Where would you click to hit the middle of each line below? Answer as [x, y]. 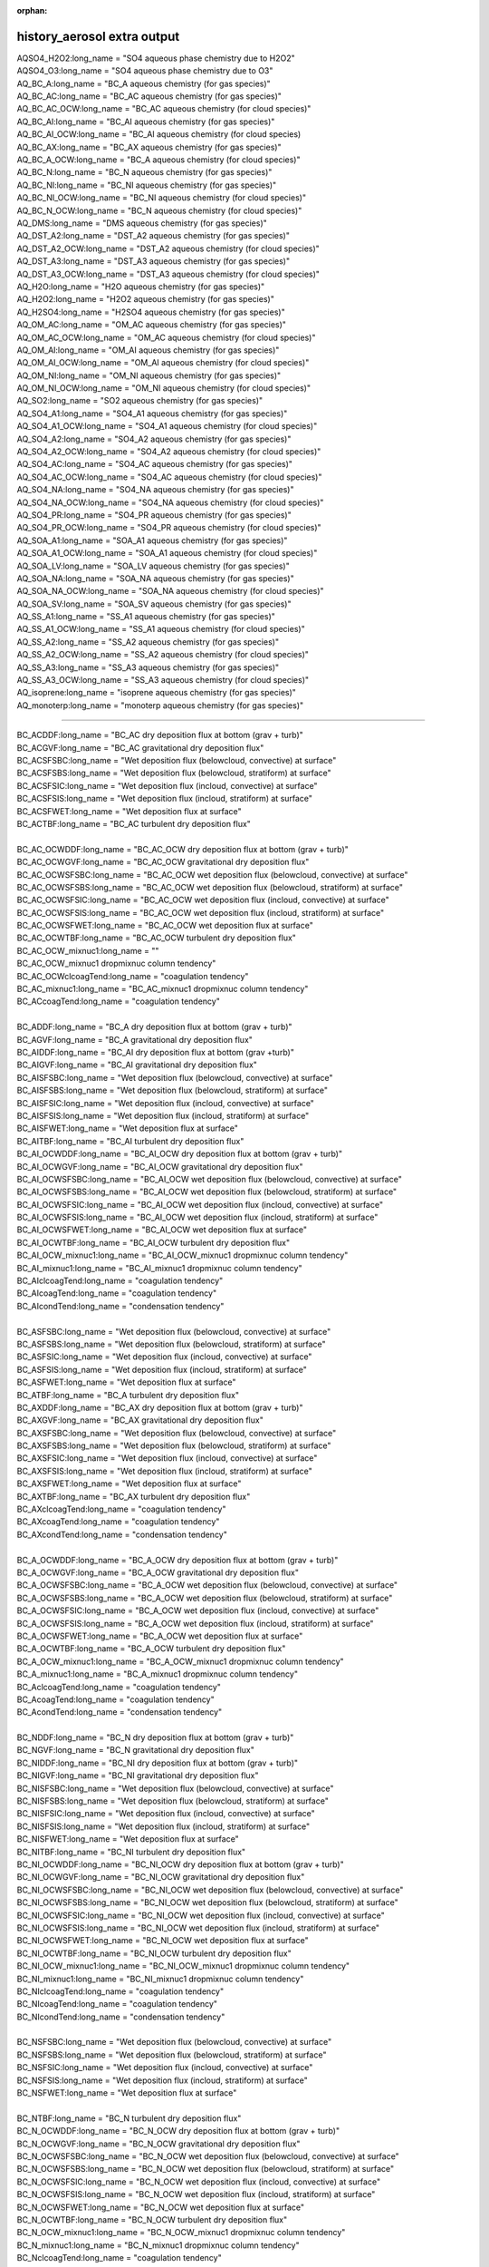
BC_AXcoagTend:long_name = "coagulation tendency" [118, 1522]
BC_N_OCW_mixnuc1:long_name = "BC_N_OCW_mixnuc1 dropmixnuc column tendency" [181, 2233]
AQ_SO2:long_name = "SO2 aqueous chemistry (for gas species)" [140, 401]
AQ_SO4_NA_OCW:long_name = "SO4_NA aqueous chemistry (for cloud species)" [170, 502]
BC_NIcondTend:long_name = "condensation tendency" [121, 2017]
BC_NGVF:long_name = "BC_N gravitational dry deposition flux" [136, 1750]
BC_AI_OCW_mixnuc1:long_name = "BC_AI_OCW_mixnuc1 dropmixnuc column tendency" [182, 1255]
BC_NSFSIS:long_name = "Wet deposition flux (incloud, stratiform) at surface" [162, 2080]
